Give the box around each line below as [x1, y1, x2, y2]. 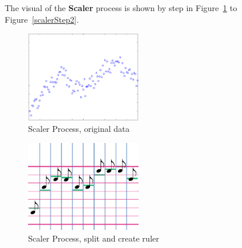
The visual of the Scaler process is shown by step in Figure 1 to [5, 2, 237, 13]
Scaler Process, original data [28, 123, 130, 135]
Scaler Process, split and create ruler [28, 232, 160, 244]
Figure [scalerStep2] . [5, 13, 79, 25]
